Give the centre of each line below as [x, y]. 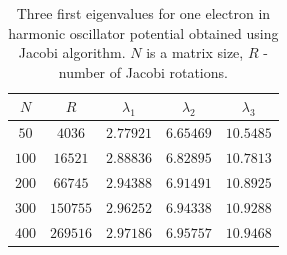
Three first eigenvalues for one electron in [143, 13]
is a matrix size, [195, 52]
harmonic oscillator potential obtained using [143, 32]
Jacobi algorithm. [72, 52]
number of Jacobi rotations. [143, 71]
